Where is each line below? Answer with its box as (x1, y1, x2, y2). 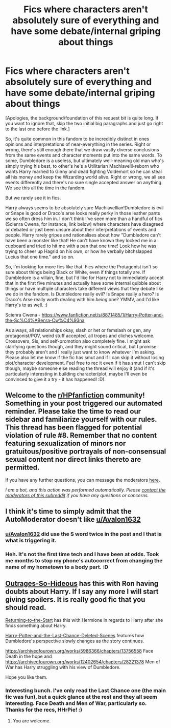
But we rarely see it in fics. (5, 194, 61, 201)
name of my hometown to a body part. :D (5, 563, 109, 570)
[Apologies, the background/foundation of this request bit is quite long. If (5, 114, 159, 121)
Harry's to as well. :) (5, 302, 47, 308)
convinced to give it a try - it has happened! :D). (5, 376, 106, 382)
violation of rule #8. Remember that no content (5, 431, 157, 440)
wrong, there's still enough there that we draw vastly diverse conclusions (5, 146, 159, 152)
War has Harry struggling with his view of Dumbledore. (5, 664, 121, 670)
